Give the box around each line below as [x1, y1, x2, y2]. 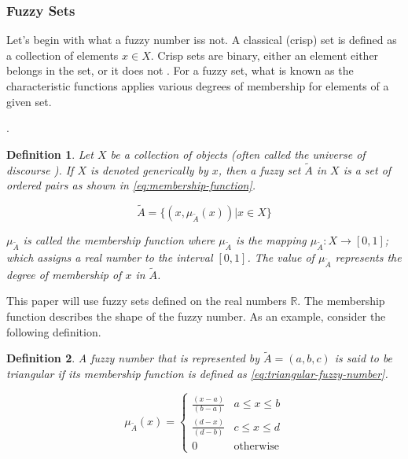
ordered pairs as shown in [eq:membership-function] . [6, 177, 256, 193]
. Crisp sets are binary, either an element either [150, 46, 379, 63]
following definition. [6, 323, 101, 340]
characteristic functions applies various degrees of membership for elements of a [6, 78, 389, 94]
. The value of [247, 248, 314, 265]
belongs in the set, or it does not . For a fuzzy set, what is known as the [6, 62, 354, 79]
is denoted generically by [90, 161, 208, 178]
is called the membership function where [23, 232, 215, 248]
